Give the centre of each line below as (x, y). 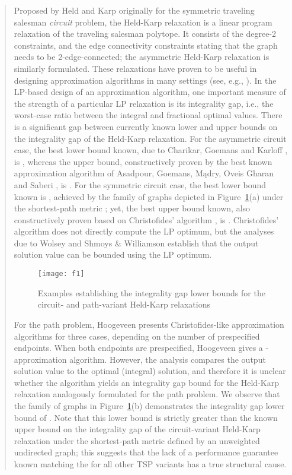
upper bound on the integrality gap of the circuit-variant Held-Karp (137, 429)
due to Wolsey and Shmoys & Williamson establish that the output (136, 243)
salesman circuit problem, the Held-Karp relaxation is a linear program (143, 22)
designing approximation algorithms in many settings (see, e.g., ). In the (145, 80)
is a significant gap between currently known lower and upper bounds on (146, 126)
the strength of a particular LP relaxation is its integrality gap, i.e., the (144, 103)
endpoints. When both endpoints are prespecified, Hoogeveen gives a (138, 348)
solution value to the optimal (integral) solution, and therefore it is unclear (150, 371)
